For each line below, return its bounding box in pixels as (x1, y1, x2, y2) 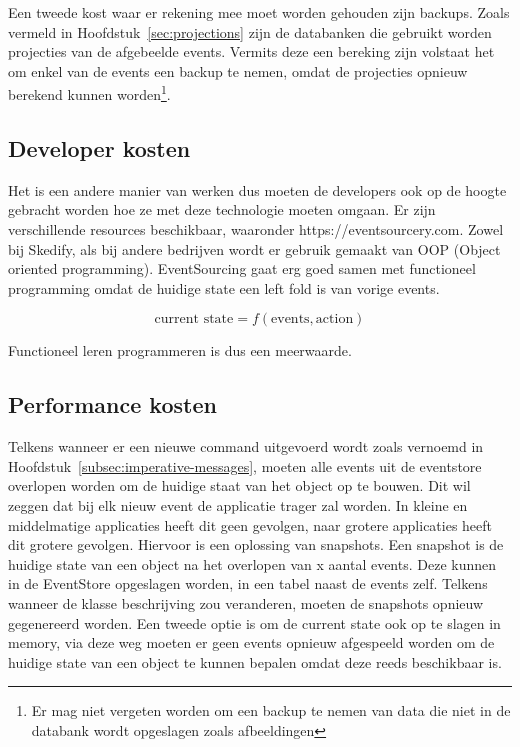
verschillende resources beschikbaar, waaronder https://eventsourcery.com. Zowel (8, 219, 504, 240)
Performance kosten (8, 389, 217, 420)
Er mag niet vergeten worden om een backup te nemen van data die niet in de (31, 700, 511, 721)
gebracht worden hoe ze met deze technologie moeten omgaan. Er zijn (8, 199, 436, 220)
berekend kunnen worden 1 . (8, 81, 171, 105)
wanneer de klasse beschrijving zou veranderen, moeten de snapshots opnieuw (8, 592, 484, 613)
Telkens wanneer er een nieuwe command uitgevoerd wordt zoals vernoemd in (8, 436, 484, 457)
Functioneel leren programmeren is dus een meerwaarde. (8, 340, 352, 361)
